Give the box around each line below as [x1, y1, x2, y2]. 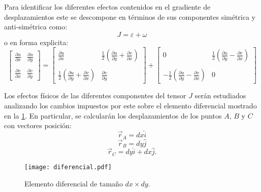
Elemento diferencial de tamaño [24, 178, 123, 188]
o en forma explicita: [4, 36, 69, 47]
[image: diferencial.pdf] [24, 163, 112, 171]
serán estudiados [194, 90, 246, 101]
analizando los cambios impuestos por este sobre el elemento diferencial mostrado [4, 100, 257, 111]
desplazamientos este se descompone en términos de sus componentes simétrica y [4, 11, 256, 22]
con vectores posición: [4, 120, 72, 131]
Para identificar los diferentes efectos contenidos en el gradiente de [4, 2, 211, 12]
